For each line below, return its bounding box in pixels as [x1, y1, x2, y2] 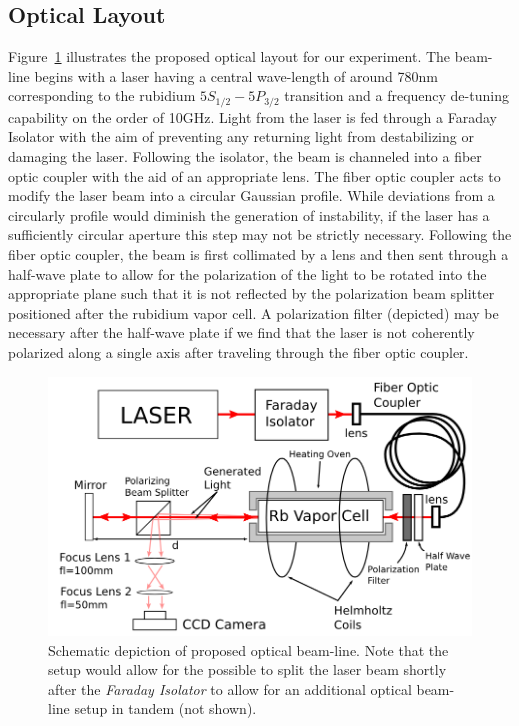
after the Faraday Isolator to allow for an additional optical [48, 678, 412, 699]
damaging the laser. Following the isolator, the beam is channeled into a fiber [8, 146, 482, 167]
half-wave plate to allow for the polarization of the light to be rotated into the [8, 263, 487, 284]
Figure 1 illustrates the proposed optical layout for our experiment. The [8, 46, 451, 67]
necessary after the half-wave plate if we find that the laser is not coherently [8, 322, 475, 343]
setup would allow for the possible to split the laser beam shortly [48, 659, 447, 680]
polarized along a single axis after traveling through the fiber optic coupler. [8, 341, 469, 362]
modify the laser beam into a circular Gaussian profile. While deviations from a [8, 185, 495, 206]
